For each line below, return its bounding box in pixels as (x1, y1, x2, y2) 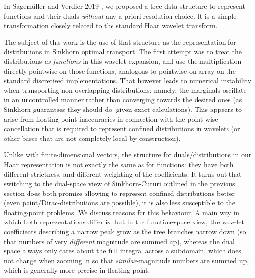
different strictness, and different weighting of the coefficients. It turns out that (4, 168, 242, 179)
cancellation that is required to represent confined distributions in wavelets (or (4, 123, 240, 134)
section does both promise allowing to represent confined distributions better (4, 188, 235, 198)
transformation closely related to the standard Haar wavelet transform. (4, 20, 218, 30)
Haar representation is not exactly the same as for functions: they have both (4, 159, 234, 169)
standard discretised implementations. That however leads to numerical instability (4, 75, 252, 85)
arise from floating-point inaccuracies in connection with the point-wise (4, 113, 218, 124)
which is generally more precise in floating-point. (4, 265, 150, 275)
